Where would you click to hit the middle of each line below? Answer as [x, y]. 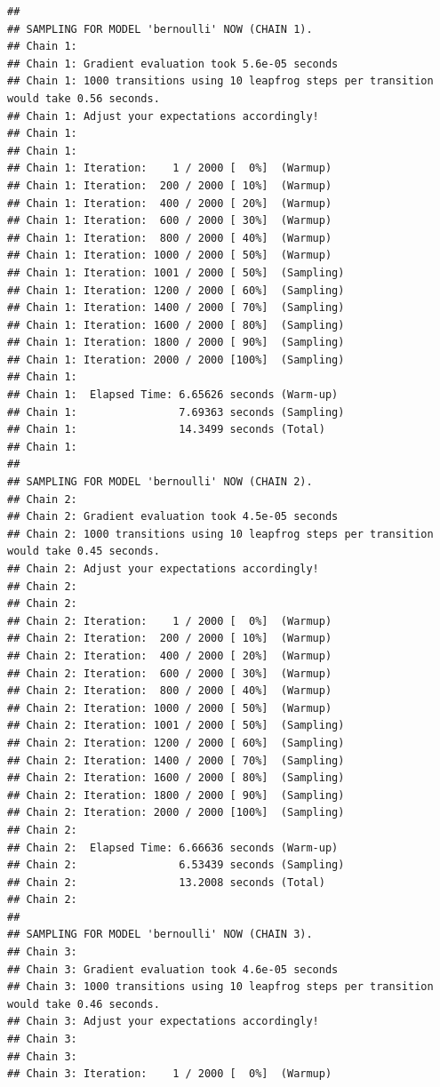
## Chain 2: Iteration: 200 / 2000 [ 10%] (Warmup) [170, 639]
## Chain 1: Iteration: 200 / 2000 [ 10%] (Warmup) [170, 185]
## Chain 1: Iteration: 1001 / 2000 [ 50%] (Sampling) [176, 272]
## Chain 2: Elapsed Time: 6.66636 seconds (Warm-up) [173, 847]
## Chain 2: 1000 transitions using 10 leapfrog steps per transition [220, 534]
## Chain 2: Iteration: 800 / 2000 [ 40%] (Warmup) [170, 691]
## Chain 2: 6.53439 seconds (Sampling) [176, 865]
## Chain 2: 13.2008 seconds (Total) [166, 882]
